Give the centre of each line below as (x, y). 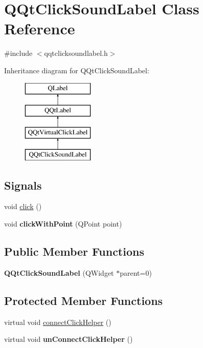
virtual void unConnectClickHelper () (69, 339)
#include (18, 53)
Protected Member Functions (84, 300)
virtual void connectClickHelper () (58, 322)
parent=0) (136, 272)
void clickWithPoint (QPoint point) (63, 224)
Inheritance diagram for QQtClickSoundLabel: (77, 70)
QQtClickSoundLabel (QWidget (59, 272)
